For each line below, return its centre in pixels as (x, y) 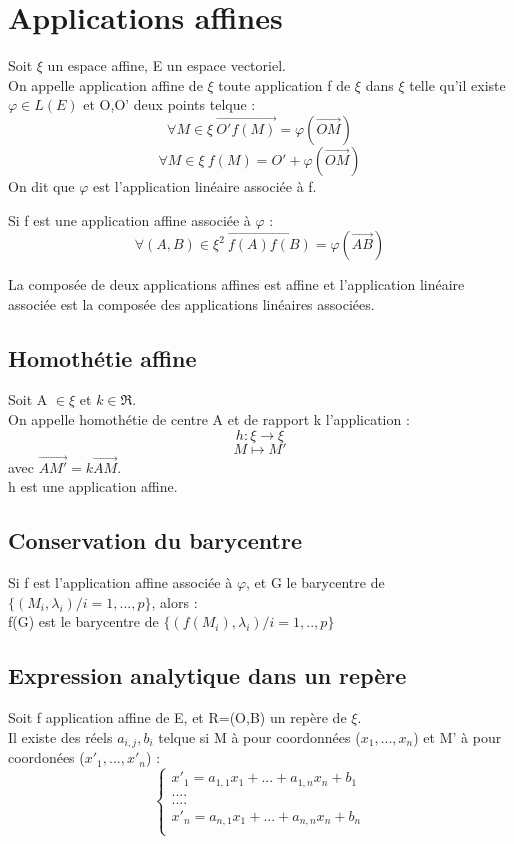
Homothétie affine (102, 357)
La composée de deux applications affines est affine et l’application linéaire (236, 284)
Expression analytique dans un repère (207, 675)
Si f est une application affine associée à (129, 219)
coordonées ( (46, 757)
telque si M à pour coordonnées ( (259, 736)
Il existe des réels (60, 736)
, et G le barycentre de (315, 582)
